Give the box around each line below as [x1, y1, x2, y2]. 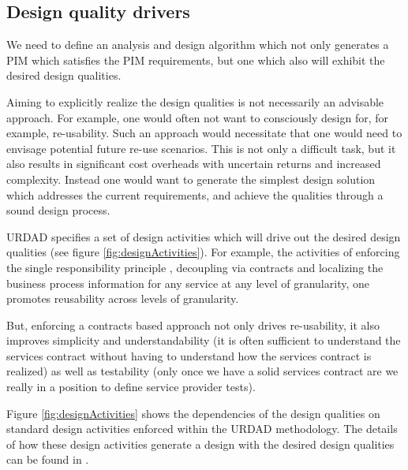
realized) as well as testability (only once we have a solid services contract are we [6, 363, 399, 379]
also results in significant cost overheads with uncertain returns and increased [6, 155, 381, 172]
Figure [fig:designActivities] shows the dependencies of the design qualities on [6, 405, 380, 421]
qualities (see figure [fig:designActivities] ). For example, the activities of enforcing [6, 244, 400, 260]
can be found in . [6, 451, 89, 468]
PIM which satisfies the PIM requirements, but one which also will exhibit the [6, 51, 385, 68]
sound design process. [6, 202, 110, 218]
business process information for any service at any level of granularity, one [6, 274, 369, 291]
